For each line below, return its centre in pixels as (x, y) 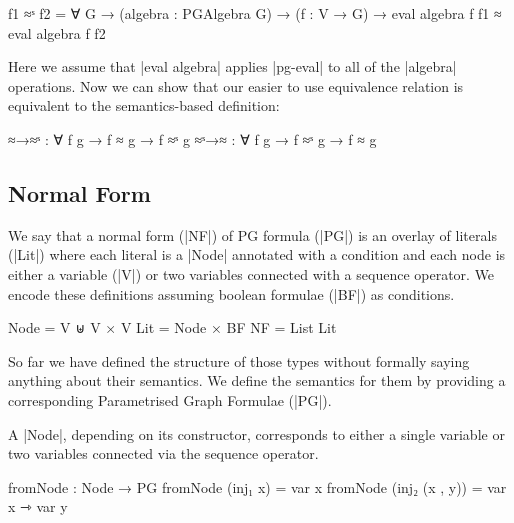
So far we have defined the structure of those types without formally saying (239, 360)
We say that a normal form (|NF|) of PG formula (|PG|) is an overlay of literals (252, 234)
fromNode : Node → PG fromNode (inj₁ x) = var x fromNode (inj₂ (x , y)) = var (257, 486)
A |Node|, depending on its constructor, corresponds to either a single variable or (256, 433)
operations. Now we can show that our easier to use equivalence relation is (236, 85)
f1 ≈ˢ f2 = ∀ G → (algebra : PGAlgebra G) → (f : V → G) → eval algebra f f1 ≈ (255, 13)
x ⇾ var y (38, 506)
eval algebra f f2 (57, 32)
